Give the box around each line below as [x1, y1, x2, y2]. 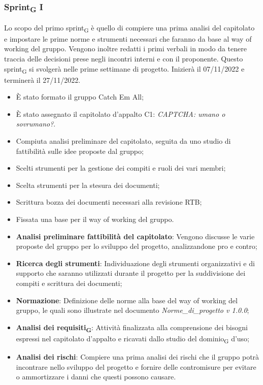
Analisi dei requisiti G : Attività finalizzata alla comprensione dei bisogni [16, 322, 248, 334]
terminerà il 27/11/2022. [4, 74, 81, 85]
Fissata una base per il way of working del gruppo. [16, 214, 174, 224]
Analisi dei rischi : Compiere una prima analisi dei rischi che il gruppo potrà [16, 351, 259, 362]
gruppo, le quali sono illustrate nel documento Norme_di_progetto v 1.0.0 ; [16, 305, 249, 315]
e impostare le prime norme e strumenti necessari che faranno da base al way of [4, 33, 252, 44]
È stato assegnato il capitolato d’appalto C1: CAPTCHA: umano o [16, 108, 225, 119]
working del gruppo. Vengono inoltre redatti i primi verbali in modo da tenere [4, 43, 247, 54]
